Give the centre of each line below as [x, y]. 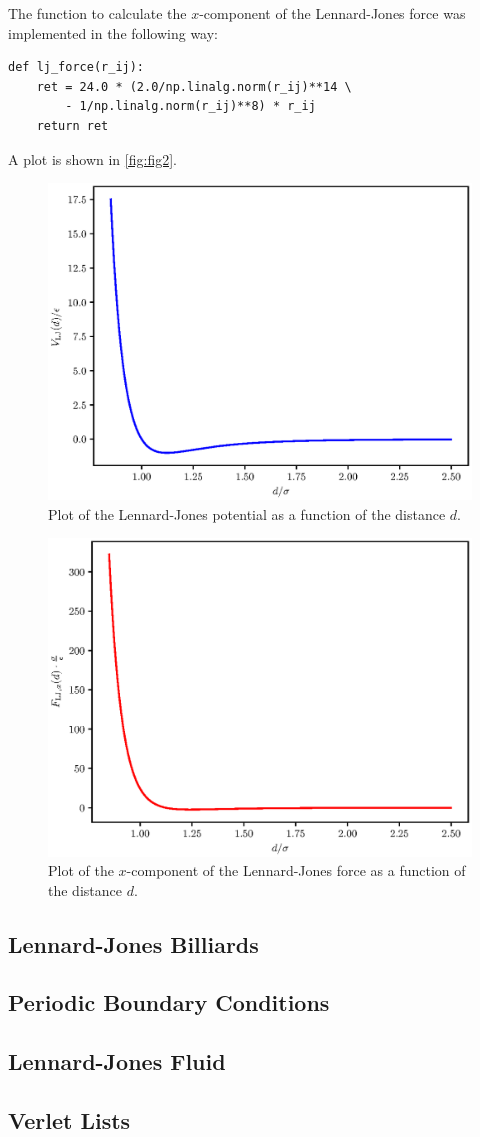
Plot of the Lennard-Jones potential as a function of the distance [247, 513]
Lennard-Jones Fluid [117, 1061]
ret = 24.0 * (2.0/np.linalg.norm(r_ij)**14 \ [194, 86]
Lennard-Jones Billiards [133, 943]
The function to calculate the [97, 13]
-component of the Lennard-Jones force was [332, 13]
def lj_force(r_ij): [76, 67]
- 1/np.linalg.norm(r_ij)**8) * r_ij [190, 106]
